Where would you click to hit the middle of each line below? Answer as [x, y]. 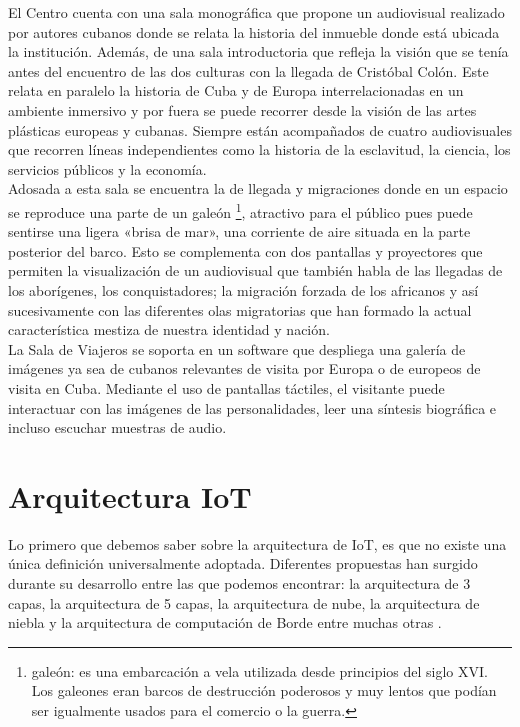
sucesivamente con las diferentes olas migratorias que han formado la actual [240, 309]
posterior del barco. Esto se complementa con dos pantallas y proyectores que [245, 250]
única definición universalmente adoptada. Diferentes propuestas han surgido [243, 563]
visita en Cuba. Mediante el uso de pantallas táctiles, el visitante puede [226, 387]
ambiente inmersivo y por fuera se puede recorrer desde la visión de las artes [242, 109]
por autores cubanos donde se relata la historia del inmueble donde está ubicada [254, 31]
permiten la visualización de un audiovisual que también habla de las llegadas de [255, 270]
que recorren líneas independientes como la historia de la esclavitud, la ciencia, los [259, 149]
